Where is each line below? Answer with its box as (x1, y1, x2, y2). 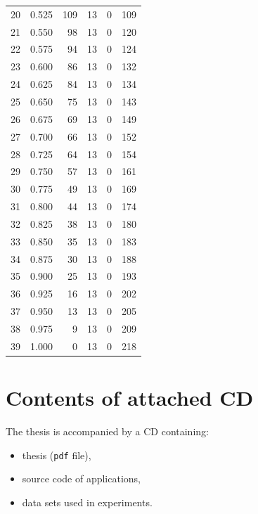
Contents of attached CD (6, 383, 254, 412)
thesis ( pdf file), (22, 447, 91, 462)
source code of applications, (22, 471, 141, 486)
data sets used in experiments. (22, 494, 153, 509)
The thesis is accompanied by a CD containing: (6, 424, 209, 438)
